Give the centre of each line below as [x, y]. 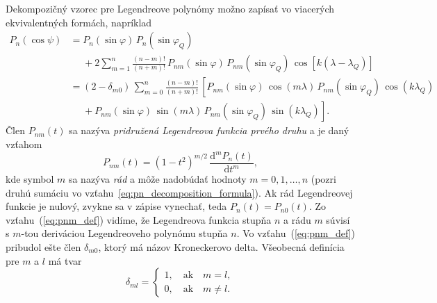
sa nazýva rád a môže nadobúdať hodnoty [157, 179]
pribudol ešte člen [43, 247]
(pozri [323, 179]
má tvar [65, 260]
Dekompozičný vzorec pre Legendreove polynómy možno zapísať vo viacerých [170, 8]
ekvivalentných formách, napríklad [79, 22]
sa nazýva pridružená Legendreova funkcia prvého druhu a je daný [209, 130]
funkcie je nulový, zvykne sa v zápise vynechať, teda [116, 206]
